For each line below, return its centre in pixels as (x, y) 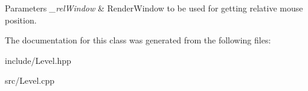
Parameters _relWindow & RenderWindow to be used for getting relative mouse (154, 8)
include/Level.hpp (38, 60)
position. (21, 20)
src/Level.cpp (30, 80)
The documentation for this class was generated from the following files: (138, 40)
